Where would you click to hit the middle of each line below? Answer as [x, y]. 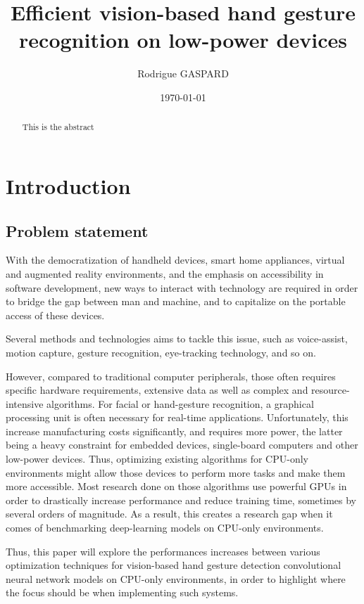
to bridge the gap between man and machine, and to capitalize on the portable [176, 301]
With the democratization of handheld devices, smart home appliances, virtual [175, 260]
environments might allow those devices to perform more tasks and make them [176, 472]
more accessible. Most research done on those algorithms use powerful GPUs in [176, 486]
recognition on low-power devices [183, 40]
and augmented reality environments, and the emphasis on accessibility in [165, 273]
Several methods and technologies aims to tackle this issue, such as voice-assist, [177, 339]
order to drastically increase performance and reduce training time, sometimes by [181, 500]
